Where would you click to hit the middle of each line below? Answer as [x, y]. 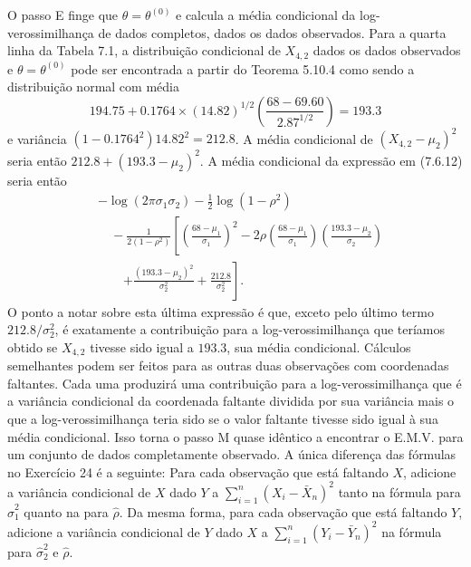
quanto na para [66, 511]
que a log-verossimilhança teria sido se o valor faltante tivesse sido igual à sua [223, 418]
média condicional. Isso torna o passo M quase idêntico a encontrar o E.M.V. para [235, 436]
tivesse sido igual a [142, 346]
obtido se [33, 346]
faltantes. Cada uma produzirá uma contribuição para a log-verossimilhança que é [235, 383]
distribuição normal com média [93, 86]
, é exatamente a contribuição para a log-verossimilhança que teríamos [250, 329]
